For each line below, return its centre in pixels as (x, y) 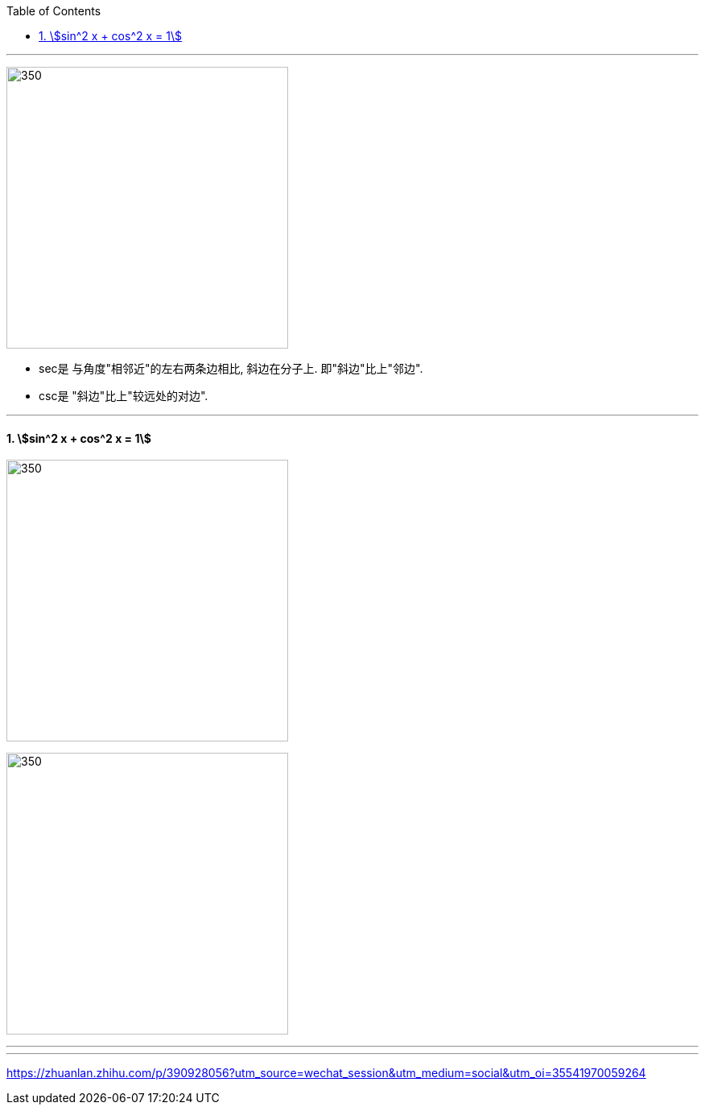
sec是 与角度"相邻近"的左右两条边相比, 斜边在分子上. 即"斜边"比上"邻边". (231, 368)
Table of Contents (54, 11)
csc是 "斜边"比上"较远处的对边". (124, 396)
